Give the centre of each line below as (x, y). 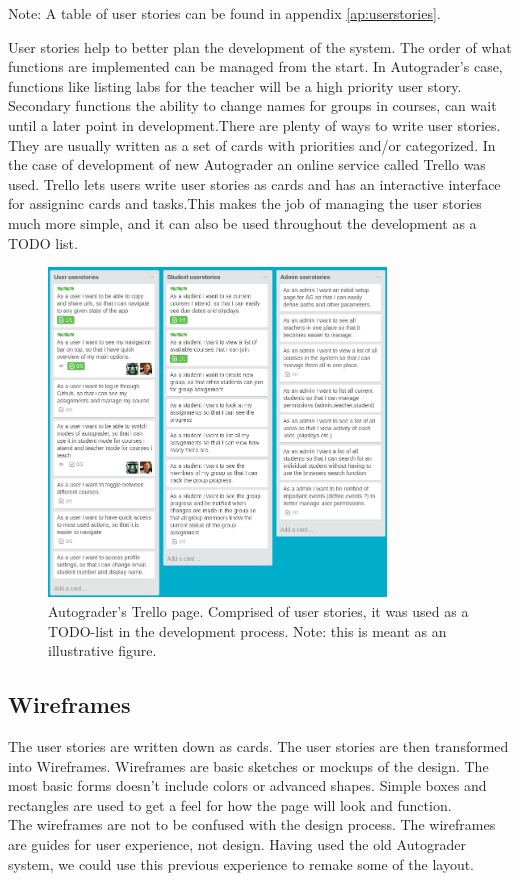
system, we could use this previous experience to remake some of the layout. (241, 863)
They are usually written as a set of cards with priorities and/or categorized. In (252, 144)
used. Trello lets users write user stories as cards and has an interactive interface (254, 183)
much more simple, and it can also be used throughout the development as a (242, 222)
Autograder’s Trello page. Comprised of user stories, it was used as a (258, 611)
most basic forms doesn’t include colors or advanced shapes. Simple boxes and (247, 785)
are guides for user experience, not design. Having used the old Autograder (237, 843)
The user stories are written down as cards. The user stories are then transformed (258, 745)
